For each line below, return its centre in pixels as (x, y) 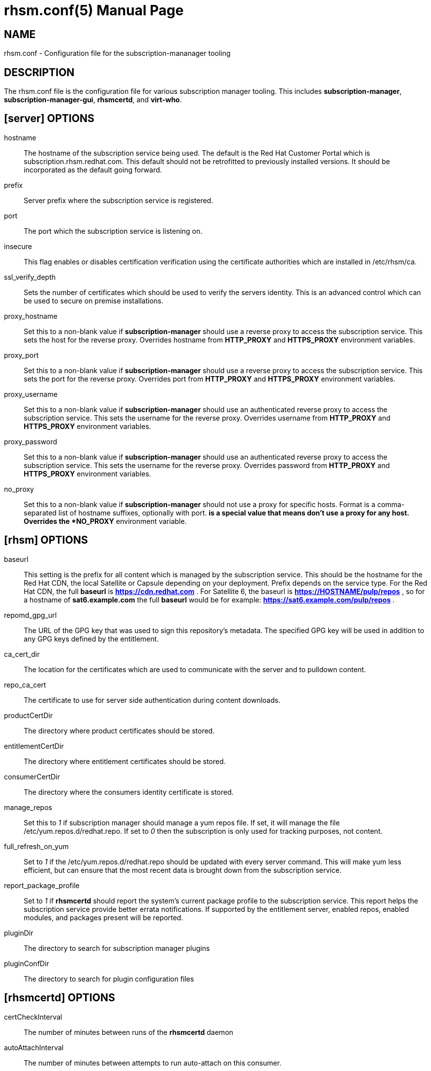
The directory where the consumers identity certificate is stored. (129, 792)
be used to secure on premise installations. (94, 300)
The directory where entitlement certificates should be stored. (125, 761)
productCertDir (28, 715)
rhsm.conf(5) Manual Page (94, 10)
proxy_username (31, 394)
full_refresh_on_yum (37, 846)
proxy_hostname (31, 316)
